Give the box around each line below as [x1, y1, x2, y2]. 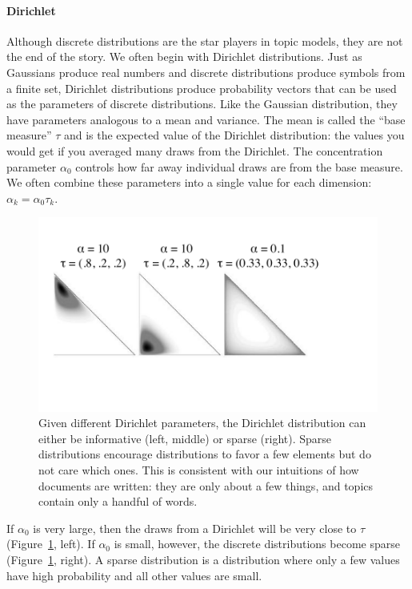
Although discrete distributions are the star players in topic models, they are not [6, 32, 403, 49]
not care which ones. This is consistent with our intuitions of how [38, 461, 359, 478]
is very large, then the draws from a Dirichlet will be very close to [33, 519, 357, 536]
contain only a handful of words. [38, 493, 198, 510]
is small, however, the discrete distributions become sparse [114, 535, 400, 552]
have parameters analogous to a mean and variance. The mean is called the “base [6, 111, 406, 127]
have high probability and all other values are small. [6, 567, 262, 583]
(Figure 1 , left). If [6, 535, 95, 552]
